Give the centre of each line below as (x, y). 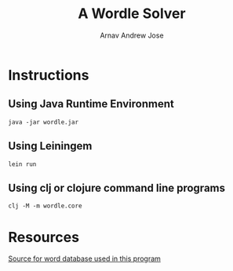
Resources (44, 237)
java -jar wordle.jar (44, 122)
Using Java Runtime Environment (91, 104)
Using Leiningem (50, 146)
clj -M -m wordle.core (45, 206)
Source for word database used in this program (84, 258)
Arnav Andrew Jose (132, 35)
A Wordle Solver (132, 14)
